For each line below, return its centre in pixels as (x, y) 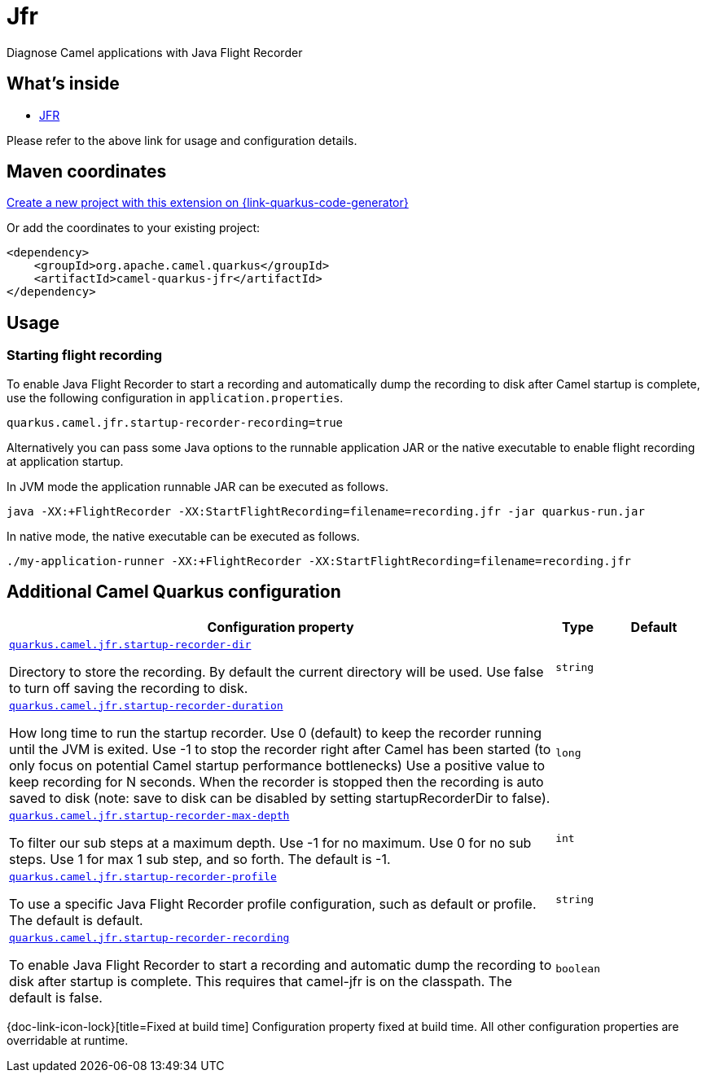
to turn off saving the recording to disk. (129, 688)
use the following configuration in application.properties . (175, 397)
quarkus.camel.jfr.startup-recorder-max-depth (149, 815)
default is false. (56, 997)
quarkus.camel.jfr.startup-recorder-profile (143, 876)
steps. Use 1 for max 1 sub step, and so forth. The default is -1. (200, 859)
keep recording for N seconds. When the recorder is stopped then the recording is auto (276, 781)
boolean (578, 968)
